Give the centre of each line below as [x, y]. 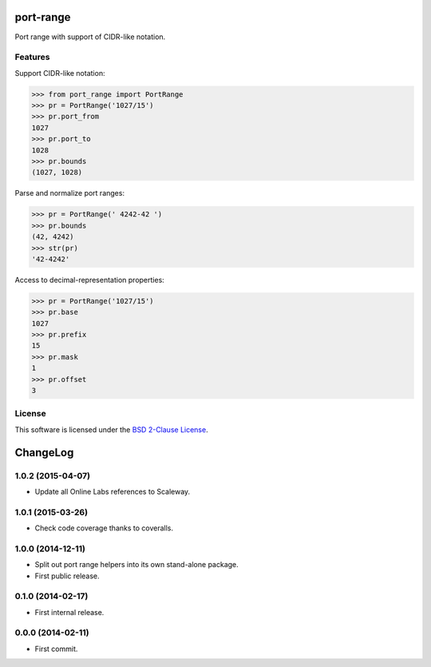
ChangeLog [44, 453]
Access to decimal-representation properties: [90, 280]
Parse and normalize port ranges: [70, 193]
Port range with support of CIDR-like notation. [90, 37]
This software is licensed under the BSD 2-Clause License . [111, 429]
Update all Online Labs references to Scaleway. [113, 491]
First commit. [56, 649]
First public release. [67, 576]
